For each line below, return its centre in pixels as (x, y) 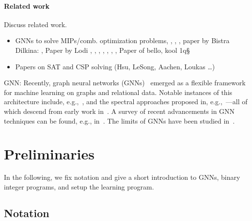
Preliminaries (49, 154)
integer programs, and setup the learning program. (79, 186)
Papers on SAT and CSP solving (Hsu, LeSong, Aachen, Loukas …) (115, 66)
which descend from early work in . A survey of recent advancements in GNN (119, 111)
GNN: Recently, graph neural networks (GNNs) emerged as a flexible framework (125, 83)
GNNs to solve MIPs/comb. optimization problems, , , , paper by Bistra (122, 40)
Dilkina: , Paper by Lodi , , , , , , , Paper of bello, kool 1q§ (102, 50)
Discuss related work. (35, 24)
